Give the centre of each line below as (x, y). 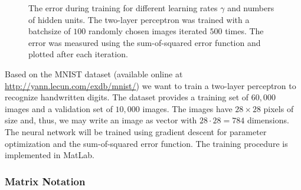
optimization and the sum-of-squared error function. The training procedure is (146, 143)
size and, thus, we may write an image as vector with (101, 120)
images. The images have (187, 108)
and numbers (251, 8)
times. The (244, 31)
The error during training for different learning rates (123, 8)
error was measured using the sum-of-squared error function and (145, 42)
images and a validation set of (59, 108)
